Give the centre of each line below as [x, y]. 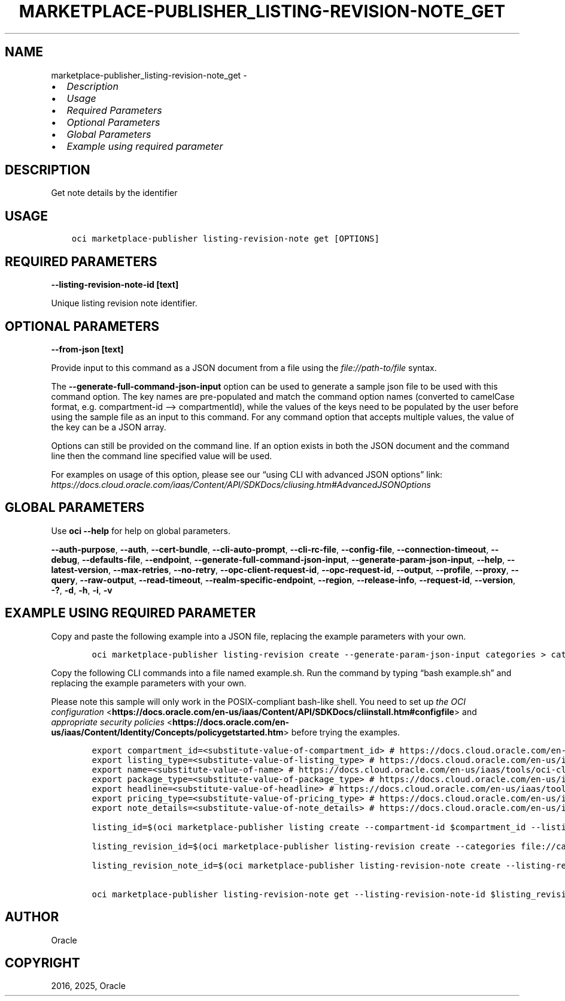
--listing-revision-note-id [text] [115, 285]
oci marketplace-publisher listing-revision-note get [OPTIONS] [225, 239]
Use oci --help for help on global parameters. [141, 530]
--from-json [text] [87, 349]
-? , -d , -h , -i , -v [82, 590]
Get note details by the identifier [114, 193]
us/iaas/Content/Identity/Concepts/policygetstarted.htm [167, 732]
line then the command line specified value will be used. [162, 456]
